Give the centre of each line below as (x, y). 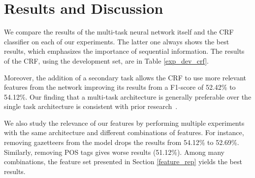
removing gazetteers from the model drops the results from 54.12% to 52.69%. (122, 142)
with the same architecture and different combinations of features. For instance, (124, 132)
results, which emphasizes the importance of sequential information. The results (124, 51)
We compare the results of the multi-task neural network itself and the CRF (119, 32)
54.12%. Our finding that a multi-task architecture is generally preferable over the (128, 96)
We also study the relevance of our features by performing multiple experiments (124, 123)
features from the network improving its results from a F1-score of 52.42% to (120, 87)
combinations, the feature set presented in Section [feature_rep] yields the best (123, 161)
